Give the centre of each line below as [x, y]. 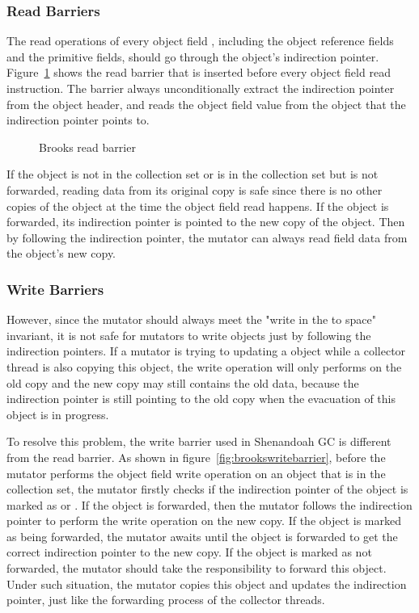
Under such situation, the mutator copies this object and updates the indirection [207, 584]
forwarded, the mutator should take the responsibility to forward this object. [197, 568]
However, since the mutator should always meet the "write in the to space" [191, 319]
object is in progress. [58, 414]
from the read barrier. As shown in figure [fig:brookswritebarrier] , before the [196, 457]
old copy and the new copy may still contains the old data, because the [183, 382]
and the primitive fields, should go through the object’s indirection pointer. [193, 56]
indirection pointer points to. [78, 120]
